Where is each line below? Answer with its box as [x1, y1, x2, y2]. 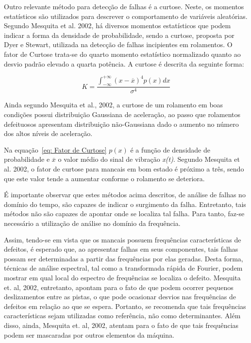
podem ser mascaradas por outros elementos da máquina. [4, 329, 174, 340]
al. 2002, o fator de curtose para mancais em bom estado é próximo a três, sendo [4, 164, 244, 174]
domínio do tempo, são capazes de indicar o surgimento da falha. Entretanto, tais [4, 199, 246, 209]
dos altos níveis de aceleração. [4, 128, 93, 138]
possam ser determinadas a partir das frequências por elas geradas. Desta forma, [4, 253, 243, 263]
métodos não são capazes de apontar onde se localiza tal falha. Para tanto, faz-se [4, 208, 245, 219]
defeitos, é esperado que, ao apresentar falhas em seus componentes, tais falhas [4, 244, 238, 254]
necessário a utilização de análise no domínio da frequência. [4, 218, 181, 228]
